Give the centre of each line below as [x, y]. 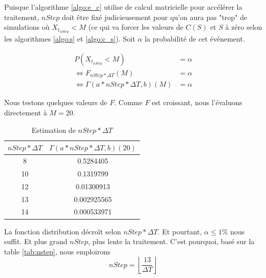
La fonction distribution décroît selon [63, 231]
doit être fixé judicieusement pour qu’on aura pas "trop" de [155, 17]
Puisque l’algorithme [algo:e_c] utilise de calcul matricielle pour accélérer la [123, 7]
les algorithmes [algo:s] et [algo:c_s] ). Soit [70, 39]
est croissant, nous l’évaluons [197, 102]
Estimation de [54, 130]
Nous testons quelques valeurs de [56, 102]
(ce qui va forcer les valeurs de [136, 27]
